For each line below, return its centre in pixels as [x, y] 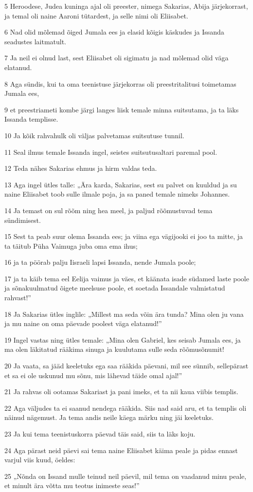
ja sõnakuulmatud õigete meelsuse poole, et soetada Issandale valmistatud [115, 288]
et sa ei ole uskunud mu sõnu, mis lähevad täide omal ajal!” [93, 375]
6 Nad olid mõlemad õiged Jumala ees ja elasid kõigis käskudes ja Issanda [114, 32]
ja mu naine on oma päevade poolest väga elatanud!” [83, 323]
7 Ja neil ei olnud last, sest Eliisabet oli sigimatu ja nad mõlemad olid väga [117, 58]
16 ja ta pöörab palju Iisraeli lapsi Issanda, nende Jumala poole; [100, 262]
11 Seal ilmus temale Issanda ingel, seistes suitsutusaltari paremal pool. [111, 152]
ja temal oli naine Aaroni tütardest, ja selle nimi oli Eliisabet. [96, 15]
